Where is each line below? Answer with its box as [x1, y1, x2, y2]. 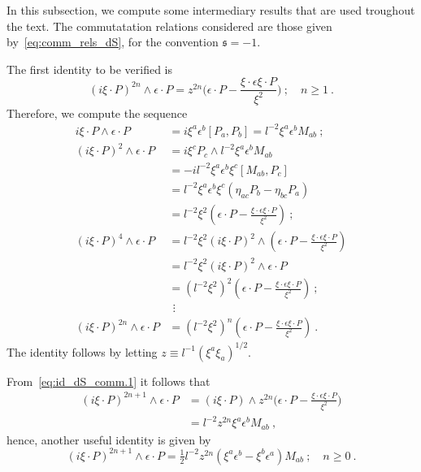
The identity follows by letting [7, 343, 158, 360]
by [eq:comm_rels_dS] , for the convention [7, 33, 219, 50]
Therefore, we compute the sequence [7, 104, 188, 121]
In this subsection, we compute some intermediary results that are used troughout [7, 2, 415, 18]
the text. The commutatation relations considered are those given [7, 17, 332, 34]
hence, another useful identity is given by [7, 431, 211, 448]
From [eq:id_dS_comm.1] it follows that [7, 372, 210, 389]
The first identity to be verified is [7, 60, 173, 77]
